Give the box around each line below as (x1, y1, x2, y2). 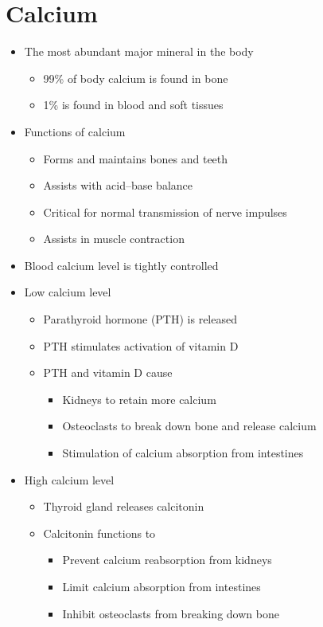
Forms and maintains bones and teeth (43, 150, 228, 167)
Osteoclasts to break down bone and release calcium (62, 417, 317, 434)
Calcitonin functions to (43, 524, 156, 541)
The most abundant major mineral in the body (24, 43, 254, 60)
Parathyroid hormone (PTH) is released (43, 311, 237, 327)
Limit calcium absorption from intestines (62, 578, 261, 594)
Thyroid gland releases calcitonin (43, 498, 204, 515)
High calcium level (24, 471, 115, 488)
